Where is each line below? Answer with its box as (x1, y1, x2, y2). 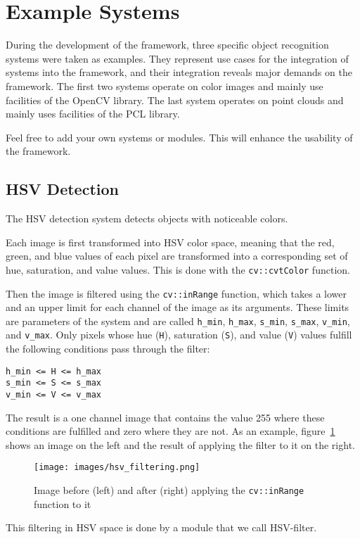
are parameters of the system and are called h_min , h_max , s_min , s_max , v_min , (6, 313, 350, 328)
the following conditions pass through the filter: (6, 341, 210, 356)
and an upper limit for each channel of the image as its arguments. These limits (6, 300, 349, 315)
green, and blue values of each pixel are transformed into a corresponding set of (6, 248, 348, 263)
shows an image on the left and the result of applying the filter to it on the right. (6, 437, 355, 452)
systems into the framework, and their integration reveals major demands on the (6, 65, 352, 80)
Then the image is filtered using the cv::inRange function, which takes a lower (6, 286, 347, 300)
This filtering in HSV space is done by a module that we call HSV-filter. (6, 520, 317, 535)
